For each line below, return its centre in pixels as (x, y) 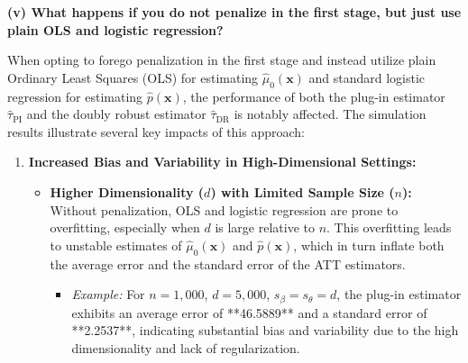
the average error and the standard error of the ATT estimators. (228, 263)
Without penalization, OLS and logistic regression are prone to (224, 209)
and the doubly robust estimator (116, 114)
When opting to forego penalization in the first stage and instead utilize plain (222, 60)
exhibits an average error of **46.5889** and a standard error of (249, 312)
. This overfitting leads (389, 227)
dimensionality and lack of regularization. (186, 347)
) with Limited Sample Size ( (303, 191)
